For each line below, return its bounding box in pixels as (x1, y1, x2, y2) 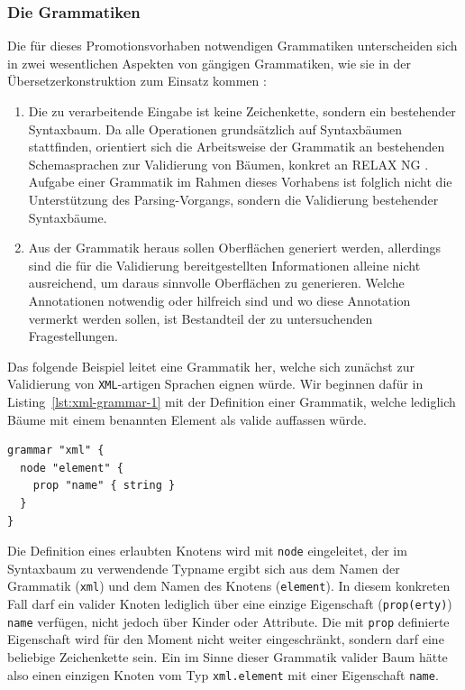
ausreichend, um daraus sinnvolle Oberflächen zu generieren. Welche (28, 273, 405, 292)
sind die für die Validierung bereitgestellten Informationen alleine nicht (28, 255, 421, 274)
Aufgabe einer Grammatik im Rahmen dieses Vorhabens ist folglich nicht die (28, 172, 452, 191)
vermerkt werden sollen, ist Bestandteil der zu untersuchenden (28, 308, 373, 327)
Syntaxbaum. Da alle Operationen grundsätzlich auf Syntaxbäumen (28, 119, 402, 138)
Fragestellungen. (28, 327, 118, 345)
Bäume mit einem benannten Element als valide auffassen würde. (7, 409, 367, 428)
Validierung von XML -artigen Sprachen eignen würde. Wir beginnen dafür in (7, 374, 424, 393)
